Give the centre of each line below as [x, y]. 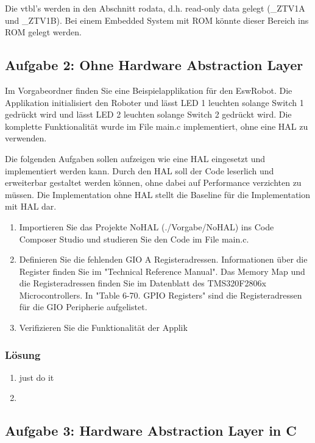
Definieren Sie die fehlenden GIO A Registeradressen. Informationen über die [163, 259]
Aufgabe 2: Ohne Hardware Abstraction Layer [154, 65]
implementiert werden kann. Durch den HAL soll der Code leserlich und [140, 170]
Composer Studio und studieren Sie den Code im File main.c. [134, 239]
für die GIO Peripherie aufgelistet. [83, 307]
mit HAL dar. [31, 206]
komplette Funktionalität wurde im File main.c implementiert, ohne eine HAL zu [157, 126]
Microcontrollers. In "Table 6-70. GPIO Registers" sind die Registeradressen [161, 295]
